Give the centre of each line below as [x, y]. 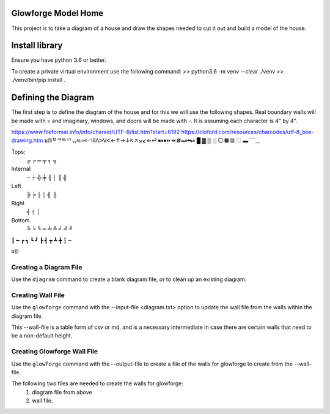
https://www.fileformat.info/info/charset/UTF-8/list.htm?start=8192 [96, 132]
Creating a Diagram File [47, 267]
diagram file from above [62, 392]
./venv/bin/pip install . [38, 80]
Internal [21, 169]
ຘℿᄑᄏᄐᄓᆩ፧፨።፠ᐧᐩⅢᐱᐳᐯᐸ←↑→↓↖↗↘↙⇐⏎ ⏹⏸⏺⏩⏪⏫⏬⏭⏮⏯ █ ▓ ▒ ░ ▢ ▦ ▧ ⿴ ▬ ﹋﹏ [152, 140]
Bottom [20, 220]
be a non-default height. [42, 336]
